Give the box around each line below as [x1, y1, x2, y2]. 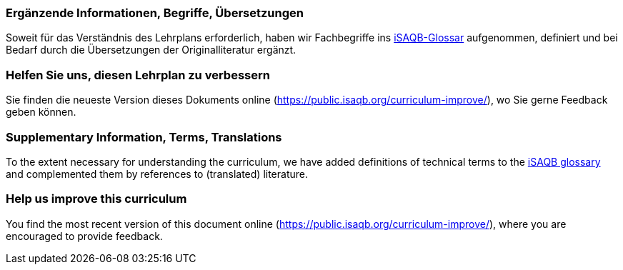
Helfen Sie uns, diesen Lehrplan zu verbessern [6, 67, 270, 82]
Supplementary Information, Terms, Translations [6, 129, 282, 144]
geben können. [6, 106, 76, 119]
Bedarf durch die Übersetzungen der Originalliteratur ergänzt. [6, 44, 296, 56]
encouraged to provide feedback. [6, 229, 163, 242]
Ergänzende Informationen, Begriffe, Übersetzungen [6, 6, 304, 20]
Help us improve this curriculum [6, 191, 187, 206]
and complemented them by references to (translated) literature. [6, 167, 308, 180]
